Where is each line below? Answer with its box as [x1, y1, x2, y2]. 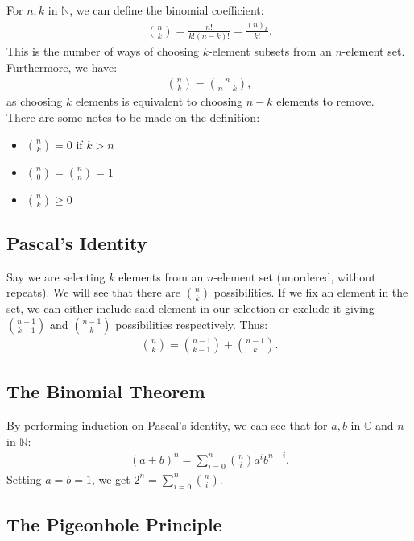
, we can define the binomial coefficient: [69, 2, 264, 18]
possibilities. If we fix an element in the [213, 284, 408, 301]
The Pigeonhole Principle [6, 511, 222, 536]
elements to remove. [276, 93, 375, 110]
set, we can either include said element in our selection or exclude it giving [6, 300, 375, 317]
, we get [91, 470, 130, 487]
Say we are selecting [6, 268, 106, 285]
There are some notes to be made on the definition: [6, 109, 260, 126]
